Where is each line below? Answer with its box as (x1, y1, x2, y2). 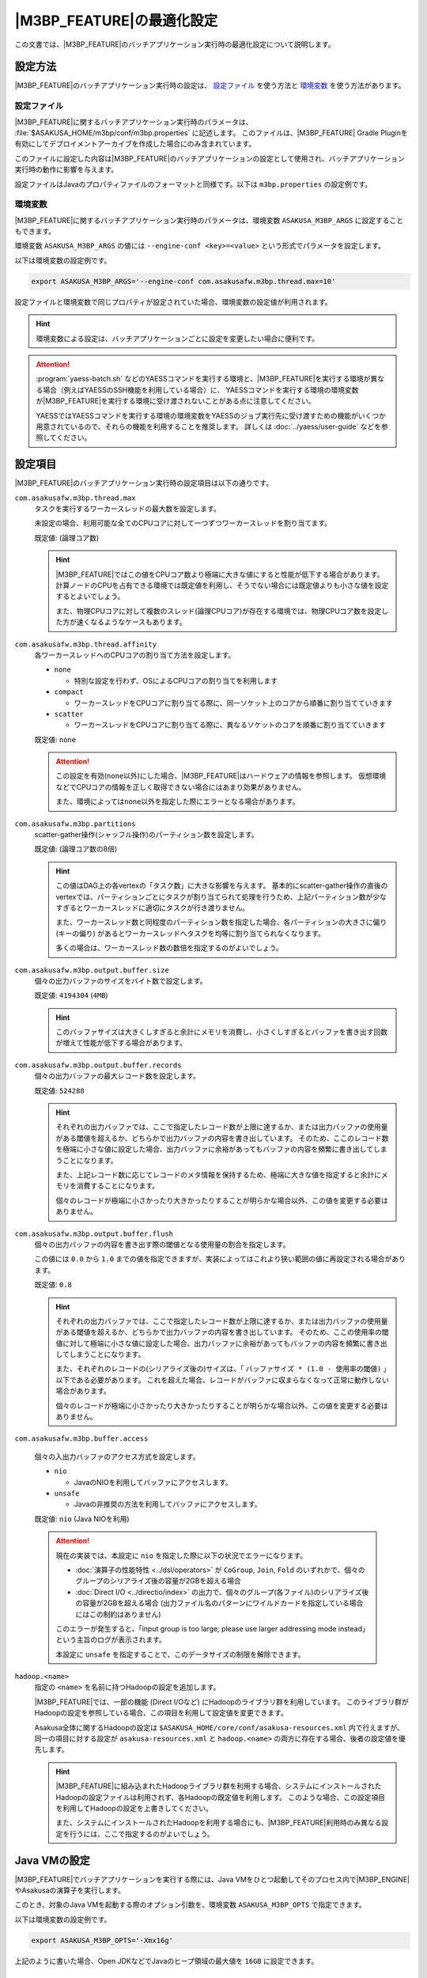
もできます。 (14, 226, 56, 237)
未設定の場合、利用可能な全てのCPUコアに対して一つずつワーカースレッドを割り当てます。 (34, 518, 332, 528)
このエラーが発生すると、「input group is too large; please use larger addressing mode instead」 (55, 1624, 369, 1633)
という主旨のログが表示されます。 (55, 1635, 166, 1645)
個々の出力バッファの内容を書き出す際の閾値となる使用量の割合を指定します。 (34, 1239, 290, 1249)
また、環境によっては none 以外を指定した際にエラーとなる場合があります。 (55, 797, 300, 806)
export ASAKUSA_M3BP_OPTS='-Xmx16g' (31, 1935, 174, 1945)
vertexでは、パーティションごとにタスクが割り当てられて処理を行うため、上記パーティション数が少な (55, 892, 387, 901)
